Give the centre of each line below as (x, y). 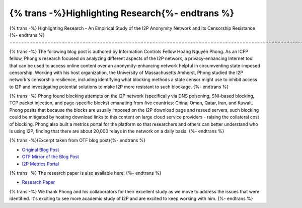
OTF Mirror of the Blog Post (50, 157)
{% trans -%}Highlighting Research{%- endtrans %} (122, 13)
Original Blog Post (41, 150)
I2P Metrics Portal (41, 164)
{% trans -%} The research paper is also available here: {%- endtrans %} (85, 173)
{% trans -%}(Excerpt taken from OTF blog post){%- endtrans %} (78, 141)
